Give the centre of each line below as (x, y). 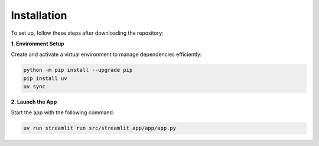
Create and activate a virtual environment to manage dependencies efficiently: (106, 54)
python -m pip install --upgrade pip (78, 70)
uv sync (34, 87)
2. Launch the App (34, 102)
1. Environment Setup (38, 44)
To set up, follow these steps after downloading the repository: (87, 33)
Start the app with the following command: (63, 112)
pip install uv (45, 78)
